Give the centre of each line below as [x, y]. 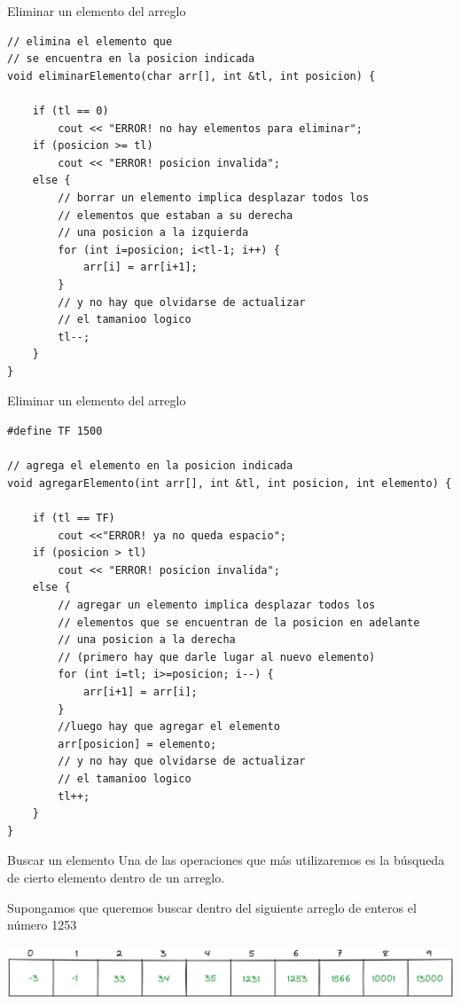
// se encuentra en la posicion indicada [131, 59]
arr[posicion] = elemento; [137, 744]
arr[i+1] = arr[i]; [140, 691]
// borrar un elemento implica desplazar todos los [214, 197]
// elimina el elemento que [90, 41]
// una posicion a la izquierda [153, 233]
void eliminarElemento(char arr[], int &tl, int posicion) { [191, 76]
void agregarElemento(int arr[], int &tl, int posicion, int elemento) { [230, 483]
